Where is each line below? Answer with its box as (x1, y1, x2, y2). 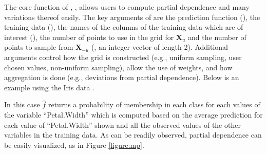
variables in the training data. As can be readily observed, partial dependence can (4, 129, 262, 140)
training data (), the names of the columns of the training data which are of (4, 22, 243, 32)
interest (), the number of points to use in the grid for (4, 31, 174, 42)
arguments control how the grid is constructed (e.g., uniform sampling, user (4, 51, 242, 62)
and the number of (188, 31, 246, 42)
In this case (4, 99, 40, 110)
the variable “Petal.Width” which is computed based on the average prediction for (4, 109, 263, 120)
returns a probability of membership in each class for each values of (48, 99, 260, 110)
